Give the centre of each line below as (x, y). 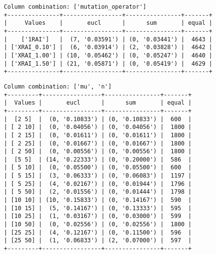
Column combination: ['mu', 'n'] (58, 86)
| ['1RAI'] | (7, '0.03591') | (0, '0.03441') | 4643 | (108, 39)
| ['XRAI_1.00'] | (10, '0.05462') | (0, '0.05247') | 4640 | (108, 55)
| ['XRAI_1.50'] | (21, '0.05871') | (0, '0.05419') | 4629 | (108, 63)
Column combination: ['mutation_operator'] (75, 7)
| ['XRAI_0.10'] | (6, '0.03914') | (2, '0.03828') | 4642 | (108, 47)
